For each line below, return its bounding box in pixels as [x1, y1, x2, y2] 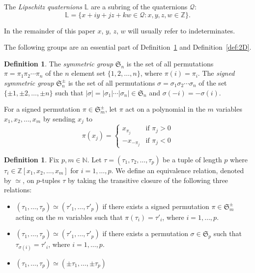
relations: [4, 184, 32, 195]
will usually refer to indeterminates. [128, 25, 235, 35]
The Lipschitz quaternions [4, 1, 83, 11]
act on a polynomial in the [125, 104, 205, 114]
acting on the [15, 212, 56, 222]
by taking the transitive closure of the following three [67, 175, 228, 185]
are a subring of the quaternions [90, 1, 188, 11]
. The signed [198, 68, 235, 78]
